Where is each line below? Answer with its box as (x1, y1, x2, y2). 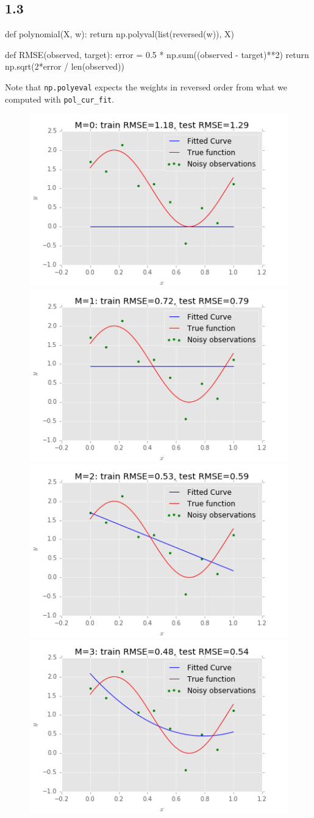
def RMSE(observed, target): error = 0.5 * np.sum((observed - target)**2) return (5, 48, 309, 60)
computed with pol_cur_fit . (5, 92, 115, 105)
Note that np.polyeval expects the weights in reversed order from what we (5, 80, 287, 93)
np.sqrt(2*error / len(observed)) (5, 60, 124, 73)
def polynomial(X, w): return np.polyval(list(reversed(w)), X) (5, 27, 235, 40)
